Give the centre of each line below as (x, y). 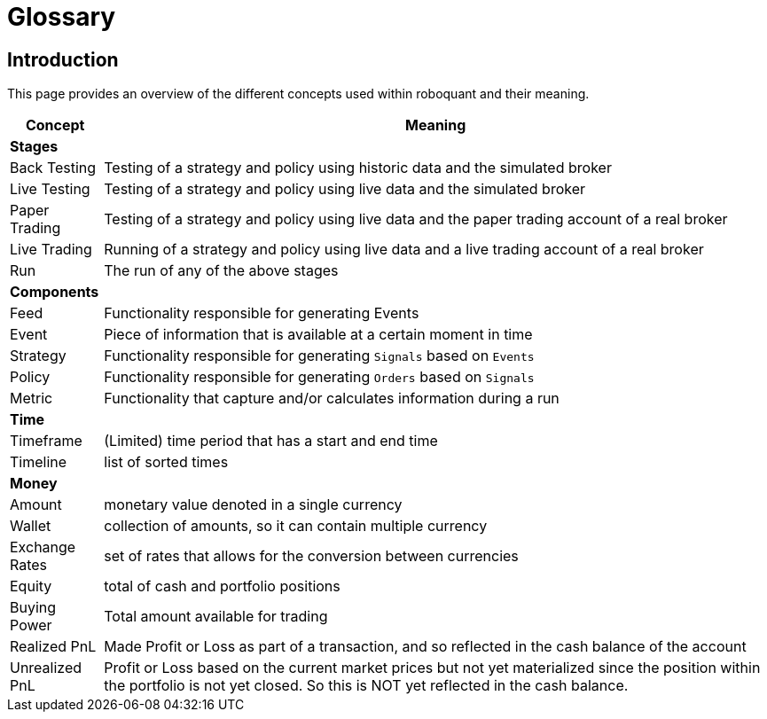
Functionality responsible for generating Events (262, 313)
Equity (31, 586)
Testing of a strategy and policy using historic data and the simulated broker (358, 168)
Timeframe (46, 441)
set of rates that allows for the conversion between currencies (311, 556)
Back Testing (53, 168)
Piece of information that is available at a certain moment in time (318, 335)
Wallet (31, 526)
